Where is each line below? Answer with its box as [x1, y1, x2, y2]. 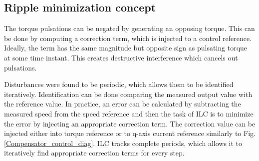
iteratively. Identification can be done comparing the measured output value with [4, 88, 253, 99]
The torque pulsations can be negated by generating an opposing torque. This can [4, 23, 255, 33]
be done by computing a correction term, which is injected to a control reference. [4, 32, 252, 43]
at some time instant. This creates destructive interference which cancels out [4, 52, 238, 62]
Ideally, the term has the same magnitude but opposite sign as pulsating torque [4, 42, 248, 53]
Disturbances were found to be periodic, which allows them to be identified [4, 79, 234, 89]
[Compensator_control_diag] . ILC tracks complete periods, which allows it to [4, 137, 243, 148]
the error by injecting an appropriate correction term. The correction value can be [4, 118, 256, 128]
